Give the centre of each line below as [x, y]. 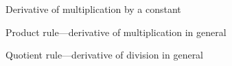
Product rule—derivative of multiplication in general [116, 32]
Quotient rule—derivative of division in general [105, 55]
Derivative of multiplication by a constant [93, 9]
